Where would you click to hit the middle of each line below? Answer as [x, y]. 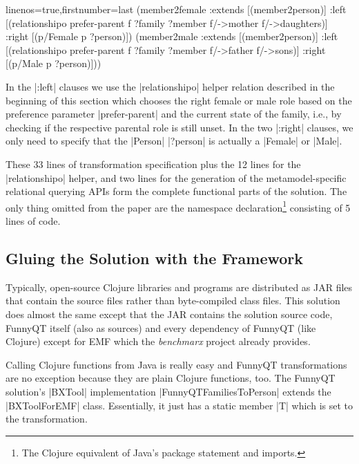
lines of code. [33, 220]
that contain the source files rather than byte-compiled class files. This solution [173, 300]
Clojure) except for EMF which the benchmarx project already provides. [158, 341]
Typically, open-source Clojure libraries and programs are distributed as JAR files [179, 287]
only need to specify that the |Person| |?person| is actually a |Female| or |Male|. [174, 141]
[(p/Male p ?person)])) [54, 63]
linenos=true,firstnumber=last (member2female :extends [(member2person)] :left [176, 9]
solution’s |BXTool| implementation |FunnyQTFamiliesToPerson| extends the [168, 391]
